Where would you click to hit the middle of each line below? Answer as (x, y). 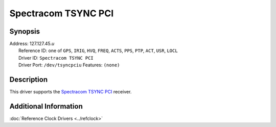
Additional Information (46, 106)
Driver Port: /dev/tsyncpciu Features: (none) (69, 65)
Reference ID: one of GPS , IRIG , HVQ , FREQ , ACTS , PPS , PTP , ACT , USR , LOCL (98, 50)
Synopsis (25, 31)
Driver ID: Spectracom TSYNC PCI (56, 58)
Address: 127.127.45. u (32, 44)
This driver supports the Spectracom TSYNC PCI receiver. (71, 92)
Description (29, 80)
